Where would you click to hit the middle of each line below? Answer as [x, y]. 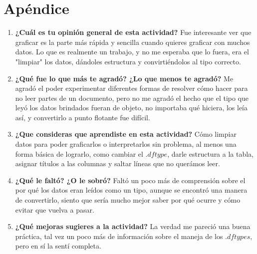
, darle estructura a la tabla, [211, 153]
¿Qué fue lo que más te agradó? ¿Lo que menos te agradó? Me [124, 78]
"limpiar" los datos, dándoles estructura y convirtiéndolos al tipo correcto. [128, 61]
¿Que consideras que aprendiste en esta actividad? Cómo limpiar [126, 134]
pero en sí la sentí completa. [58, 246]
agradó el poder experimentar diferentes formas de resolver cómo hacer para [131, 88]
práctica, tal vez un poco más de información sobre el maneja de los [119, 236]
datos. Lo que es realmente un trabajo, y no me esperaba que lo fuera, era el [132, 52]
